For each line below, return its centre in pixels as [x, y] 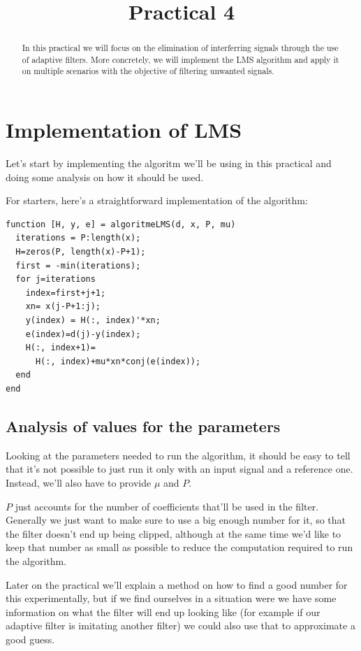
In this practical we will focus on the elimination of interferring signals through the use [180, 48]
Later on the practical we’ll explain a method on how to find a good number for [177, 584]
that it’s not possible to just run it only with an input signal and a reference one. [179, 469]
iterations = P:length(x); [78, 238]
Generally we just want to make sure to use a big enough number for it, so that [176, 520]
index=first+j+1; [66, 293]
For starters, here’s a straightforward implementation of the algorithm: [157, 200]
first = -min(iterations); [78, 265]
